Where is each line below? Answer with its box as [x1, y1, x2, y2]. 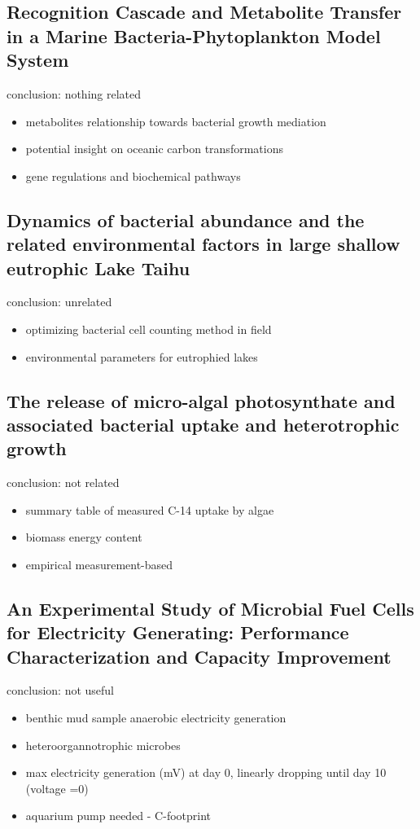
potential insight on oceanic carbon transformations [25, 140, 283, 157]
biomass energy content [25, 529, 142, 546]
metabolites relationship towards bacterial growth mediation [25, 112, 326, 129]
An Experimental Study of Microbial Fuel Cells [7, 595, 414, 621]
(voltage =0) [25, 779, 89, 796]
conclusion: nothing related [7, 85, 142, 102]
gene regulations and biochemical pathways [25, 167, 241, 184]
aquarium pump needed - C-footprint [25, 807, 212, 824]
